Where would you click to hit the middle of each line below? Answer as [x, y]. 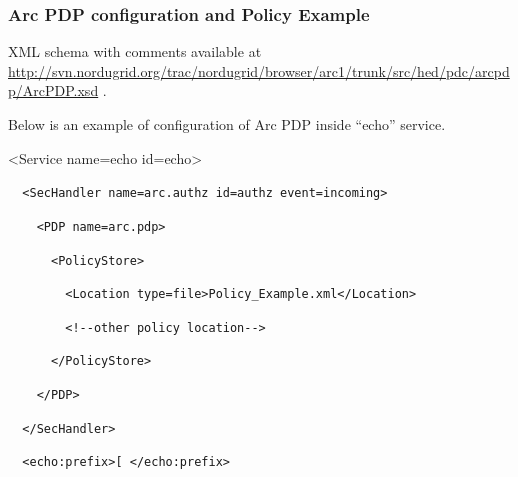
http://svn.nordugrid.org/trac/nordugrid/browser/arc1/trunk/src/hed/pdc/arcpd [259, 70]
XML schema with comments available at [135, 51]
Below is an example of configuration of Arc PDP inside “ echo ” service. [227, 124]
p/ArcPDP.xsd [53, 90]
